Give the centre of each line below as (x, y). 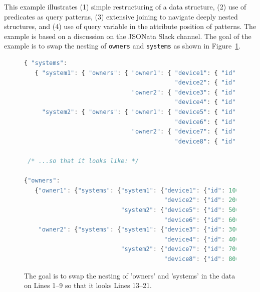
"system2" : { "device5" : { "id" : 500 (180, 210)
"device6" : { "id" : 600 (202, 220)
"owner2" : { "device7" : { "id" (184, 132)
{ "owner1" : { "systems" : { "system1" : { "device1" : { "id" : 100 (137, 190)
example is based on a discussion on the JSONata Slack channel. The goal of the (128, 36)
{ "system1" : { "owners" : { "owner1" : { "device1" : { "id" (135, 73)
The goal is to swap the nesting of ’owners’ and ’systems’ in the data (130, 275)
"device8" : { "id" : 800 (202, 259)
